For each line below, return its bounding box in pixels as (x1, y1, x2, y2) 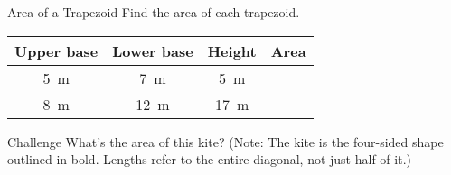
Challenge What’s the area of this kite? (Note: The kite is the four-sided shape (7, 132, 444, 151)
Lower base (112, 40, 193, 61)
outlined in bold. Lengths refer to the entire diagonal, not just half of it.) (7, 150, 411, 169)
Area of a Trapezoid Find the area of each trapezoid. (7, 3, 300, 21)
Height (207, 40, 257, 61)
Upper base (14, 40, 99, 61)
